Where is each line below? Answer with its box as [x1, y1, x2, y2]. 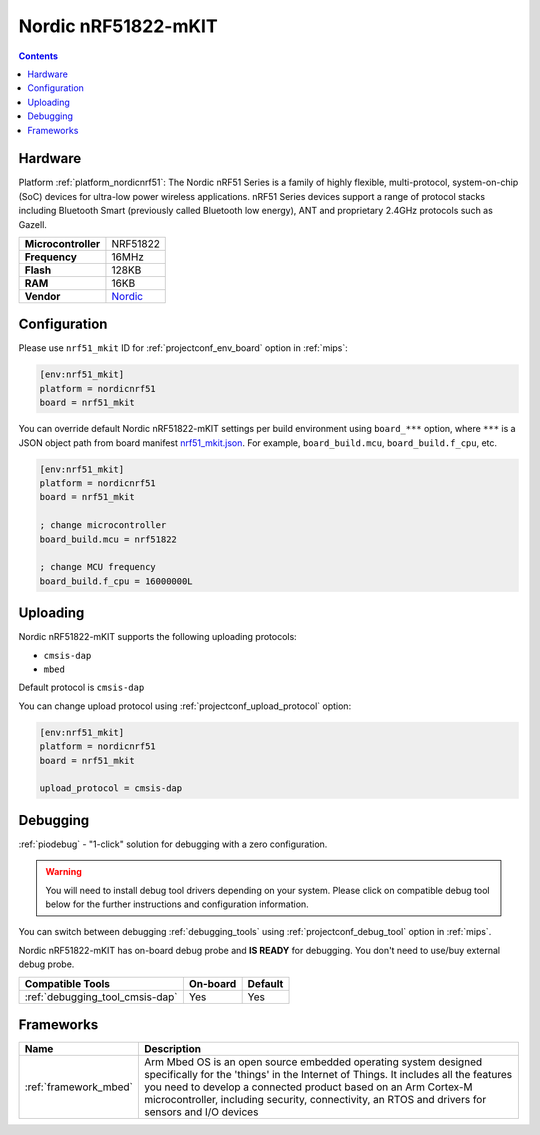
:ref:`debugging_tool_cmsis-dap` [24, 990, 179, 1004]
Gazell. [18, 218, 47, 230]
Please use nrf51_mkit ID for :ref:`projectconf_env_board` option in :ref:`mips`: [18, 342, 349, 354]
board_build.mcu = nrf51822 [39, 533, 177, 545]
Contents [18, 50, 59, 62]
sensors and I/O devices [143, 1105, 259, 1119]
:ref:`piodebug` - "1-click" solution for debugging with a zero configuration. [18, 838, 328, 850]
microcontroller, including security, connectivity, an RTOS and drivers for [143, 1093, 487, 1107]
